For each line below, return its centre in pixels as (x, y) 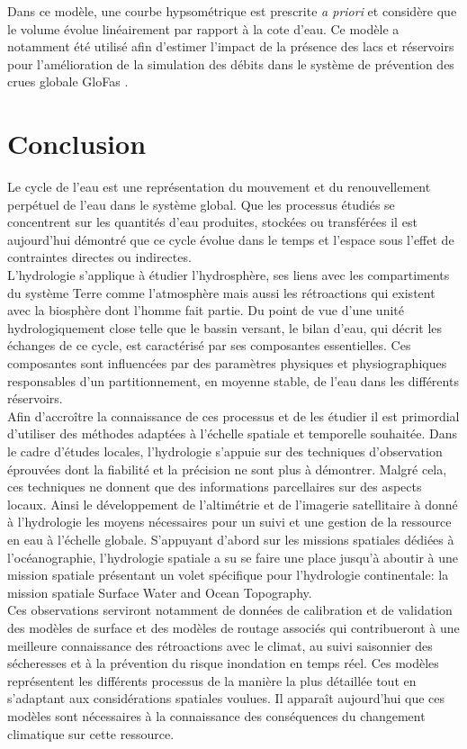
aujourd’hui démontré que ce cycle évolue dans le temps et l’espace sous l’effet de (231, 239)
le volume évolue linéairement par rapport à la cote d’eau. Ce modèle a (203, 28)
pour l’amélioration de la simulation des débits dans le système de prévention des (231, 63)
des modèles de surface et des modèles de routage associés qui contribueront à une (233, 627)
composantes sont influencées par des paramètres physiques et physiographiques (227, 363)
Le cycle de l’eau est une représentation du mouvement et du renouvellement (219, 187)
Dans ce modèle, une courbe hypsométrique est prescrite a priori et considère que (232, 11)
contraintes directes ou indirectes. (99, 257)
